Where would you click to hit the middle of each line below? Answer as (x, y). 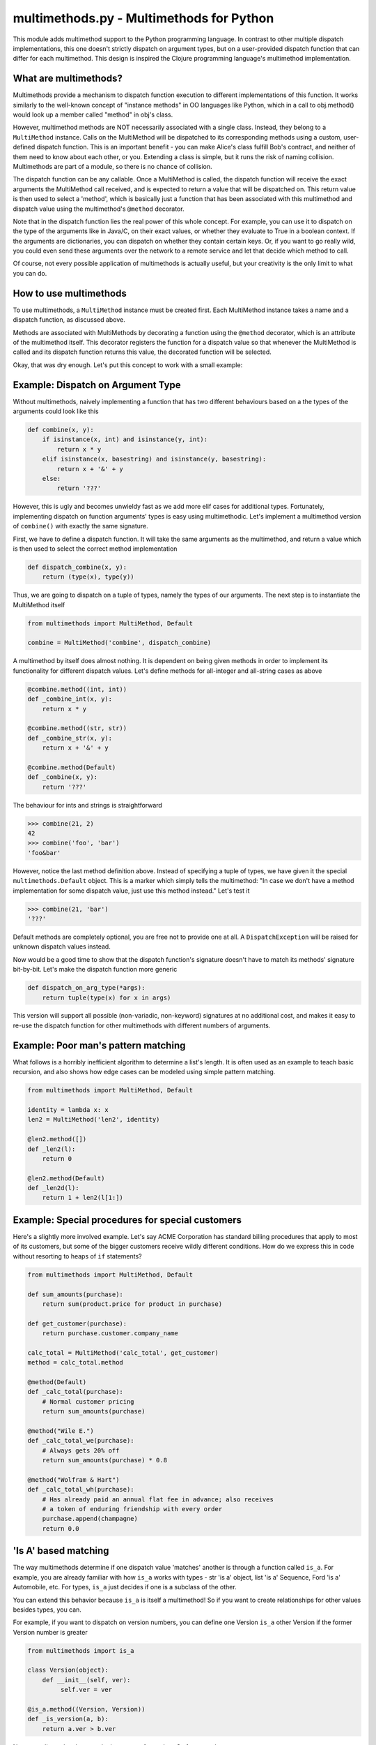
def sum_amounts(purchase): (75, 1294)
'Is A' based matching (61, 1551)
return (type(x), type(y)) (88, 577)
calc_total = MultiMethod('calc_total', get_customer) (123, 1353)
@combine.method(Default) (72, 767)
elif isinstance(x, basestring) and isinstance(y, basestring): (154, 459)
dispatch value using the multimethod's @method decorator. (99, 209)
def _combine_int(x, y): (70, 699)
